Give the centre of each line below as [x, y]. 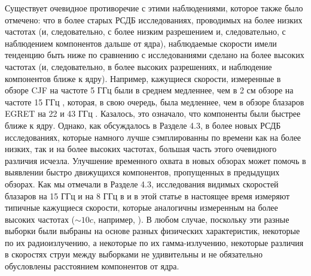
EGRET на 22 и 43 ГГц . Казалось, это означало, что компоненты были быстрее [153, 113]
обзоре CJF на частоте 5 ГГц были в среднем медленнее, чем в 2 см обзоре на [149, 90]
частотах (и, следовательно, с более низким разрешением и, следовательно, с [145, 31]
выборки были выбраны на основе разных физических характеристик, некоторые [153, 231]
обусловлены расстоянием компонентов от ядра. [92, 266]
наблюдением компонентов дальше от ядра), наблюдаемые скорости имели [141, 43]
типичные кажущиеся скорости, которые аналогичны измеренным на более [141, 207]
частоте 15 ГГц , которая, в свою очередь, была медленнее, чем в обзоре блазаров [155, 101]
